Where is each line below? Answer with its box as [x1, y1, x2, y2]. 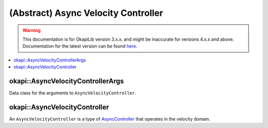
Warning [22, 27, 41, 33]
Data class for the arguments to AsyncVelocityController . [9, 90, 136, 96]
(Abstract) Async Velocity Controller [9, 7, 163, 18]
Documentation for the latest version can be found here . [22, 43, 137, 49]
